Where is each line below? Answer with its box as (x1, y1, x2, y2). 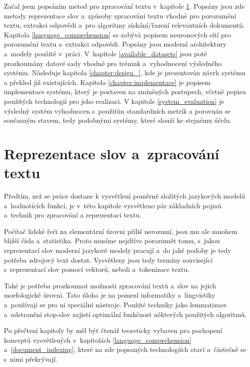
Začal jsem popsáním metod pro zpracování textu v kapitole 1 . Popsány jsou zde (4, 1, 245, 11)
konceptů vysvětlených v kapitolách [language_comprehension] (4, 334, 192, 345)
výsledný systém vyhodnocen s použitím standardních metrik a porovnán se (4, 105, 231, 116)
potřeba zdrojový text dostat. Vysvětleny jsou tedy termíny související (4, 254, 213, 265)
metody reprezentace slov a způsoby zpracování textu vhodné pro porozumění (4, 10, 236, 20)
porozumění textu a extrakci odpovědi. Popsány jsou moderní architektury (4, 39, 227, 49)
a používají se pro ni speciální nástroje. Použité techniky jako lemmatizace (4, 299, 227, 309)
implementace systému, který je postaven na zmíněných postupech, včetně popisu (4, 86, 246, 97)
